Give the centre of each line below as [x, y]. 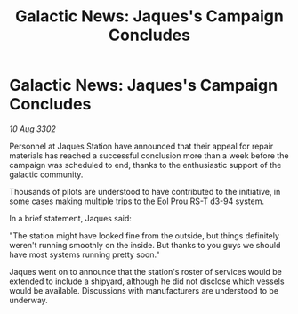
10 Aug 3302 [32, 129]
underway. [29, 300]
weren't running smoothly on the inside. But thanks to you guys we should [145, 245]
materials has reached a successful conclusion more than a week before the [149, 155]
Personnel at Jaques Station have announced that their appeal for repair [141, 146]
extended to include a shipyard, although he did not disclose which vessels [147, 281]
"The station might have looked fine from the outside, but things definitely [145, 235]
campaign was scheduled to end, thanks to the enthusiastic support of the [145, 165]
